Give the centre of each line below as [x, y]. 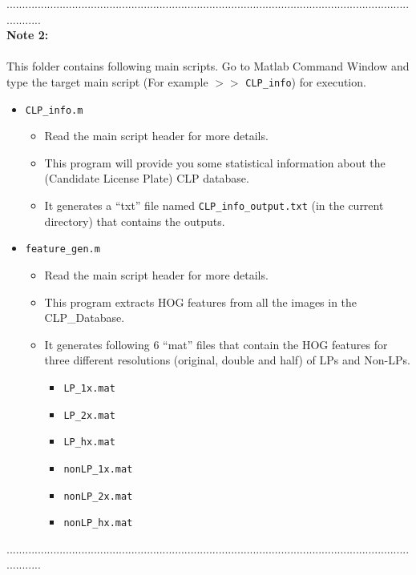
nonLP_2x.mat [98, 496]
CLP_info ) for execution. [306, 81]
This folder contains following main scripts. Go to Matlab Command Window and [208, 66]
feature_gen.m [63, 249]
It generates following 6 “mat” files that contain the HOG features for [216, 344]
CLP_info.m [54, 110]
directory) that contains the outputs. [135, 221]
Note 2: [28, 35]
